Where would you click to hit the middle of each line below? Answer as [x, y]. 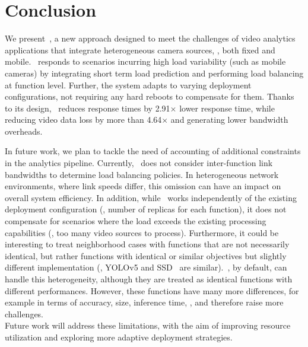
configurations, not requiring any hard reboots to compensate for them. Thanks [150, 96]
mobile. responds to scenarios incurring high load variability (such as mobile [145, 61]
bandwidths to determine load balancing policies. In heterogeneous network [142, 174]
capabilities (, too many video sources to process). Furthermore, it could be [142, 232]
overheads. [24, 131]
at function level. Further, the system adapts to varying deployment [128, 85]
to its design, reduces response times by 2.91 [88, 108]
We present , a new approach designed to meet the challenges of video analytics [150, 38]
